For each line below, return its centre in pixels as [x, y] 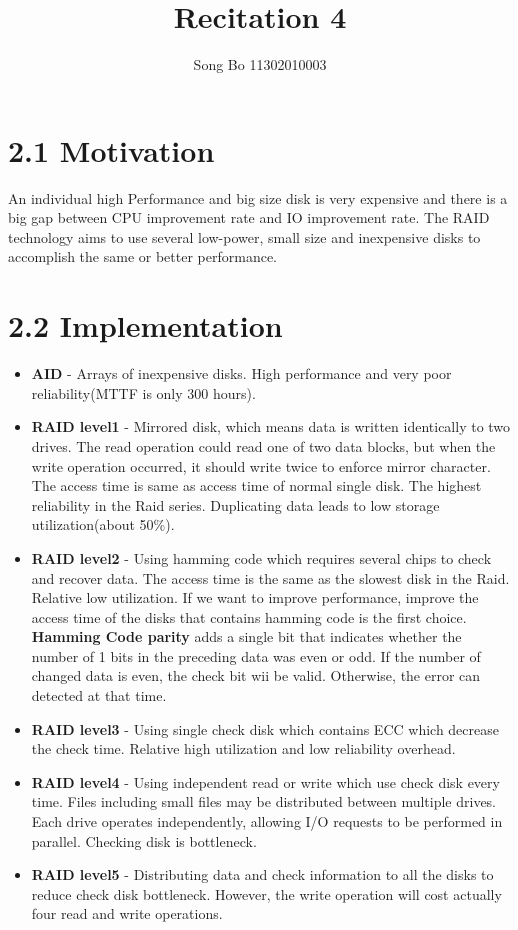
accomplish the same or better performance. [143, 256]
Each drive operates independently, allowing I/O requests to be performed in [267, 821]
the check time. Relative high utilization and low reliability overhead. [243, 748]
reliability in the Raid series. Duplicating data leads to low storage [235, 504]
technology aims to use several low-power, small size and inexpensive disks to [244, 236]
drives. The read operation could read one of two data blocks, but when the [263, 445]
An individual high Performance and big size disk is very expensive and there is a [258, 197]
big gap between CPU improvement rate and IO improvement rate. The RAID [249, 217]
